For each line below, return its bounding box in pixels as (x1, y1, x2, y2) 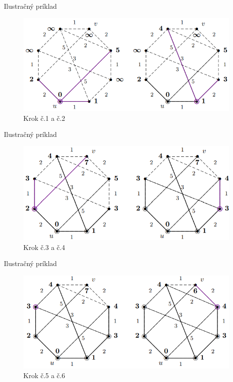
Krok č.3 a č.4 (23, 242, 65, 252)
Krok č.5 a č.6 (23, 370, 65, 380)
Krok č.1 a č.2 (23, 113, 65, 123)
